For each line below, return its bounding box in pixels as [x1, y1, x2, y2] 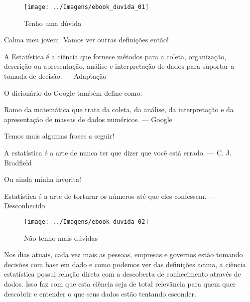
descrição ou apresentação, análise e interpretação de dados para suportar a [4, 61, 235, 71]
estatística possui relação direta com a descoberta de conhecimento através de [4, 269, 241, 279]
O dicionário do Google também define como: [4, 87, 142, 98]
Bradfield [4, 157, 32, 167]
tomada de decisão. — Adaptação [4, 71, 107, 81]
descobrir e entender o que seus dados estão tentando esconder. [4, 288, 196, 299]
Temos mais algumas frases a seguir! [4, 131, 115, 141]
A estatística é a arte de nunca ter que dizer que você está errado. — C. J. [4, 148, 232, 157]
